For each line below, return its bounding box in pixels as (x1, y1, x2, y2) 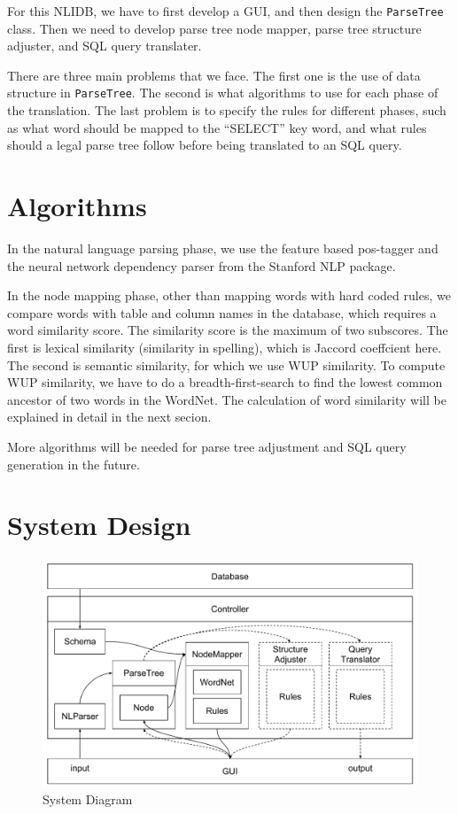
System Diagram (43, 790, 133, 809)
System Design (7, 507, 191, 543)
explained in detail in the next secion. (7, 407, 212, 426)
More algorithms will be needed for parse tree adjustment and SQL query (7, 437, 407, 455)
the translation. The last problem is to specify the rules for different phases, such (7, 101, 446, 120)
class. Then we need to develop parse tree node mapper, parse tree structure (7, 19, 422, 37)
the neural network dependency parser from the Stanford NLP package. (7, 256, 396, 275)
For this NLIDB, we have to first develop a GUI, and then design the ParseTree (7, 2, 444, 19)
